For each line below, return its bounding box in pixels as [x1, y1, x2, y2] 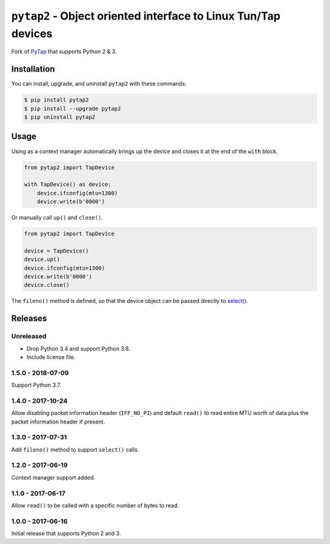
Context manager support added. [11, 474, 95, 481]
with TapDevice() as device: [24, 181, 112, 188]
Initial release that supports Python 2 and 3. [11, 530, 122, 537]
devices [11, 26, 53, 40]
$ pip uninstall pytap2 [24, 114, 96, 121]
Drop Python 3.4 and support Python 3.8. [26, 345, 131, 352]
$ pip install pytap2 [24, 97, 89, 103]
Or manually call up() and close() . [11, 214, 103, 222]
